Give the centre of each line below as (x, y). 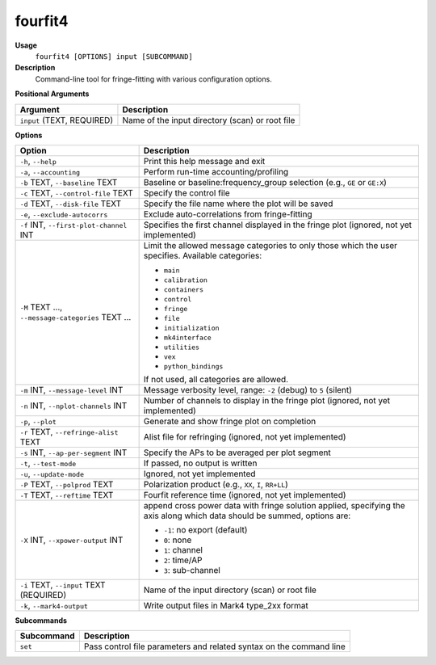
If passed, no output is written (200, 463)
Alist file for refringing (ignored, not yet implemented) (245, 436)
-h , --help (38, 161)
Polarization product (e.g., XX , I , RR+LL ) (216, 484)
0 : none (178, 540)
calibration (185, 280)
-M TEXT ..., (41, 307)
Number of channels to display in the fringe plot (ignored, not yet (267, 400)
